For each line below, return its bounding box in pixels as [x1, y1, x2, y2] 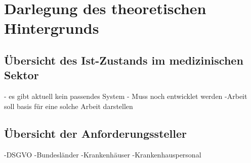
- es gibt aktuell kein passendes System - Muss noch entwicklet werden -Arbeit [4, 91, 247, 101]
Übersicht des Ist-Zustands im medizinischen [4, 52, 243, 68]
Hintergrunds [4, 18, 99, 38]
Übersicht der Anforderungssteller [4, 125, 187, 141]
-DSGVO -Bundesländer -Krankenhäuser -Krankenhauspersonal [4, 149, 201, 159]
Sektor [4, 67, 39, 83]
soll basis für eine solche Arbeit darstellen [4, 100, 133, 111]
